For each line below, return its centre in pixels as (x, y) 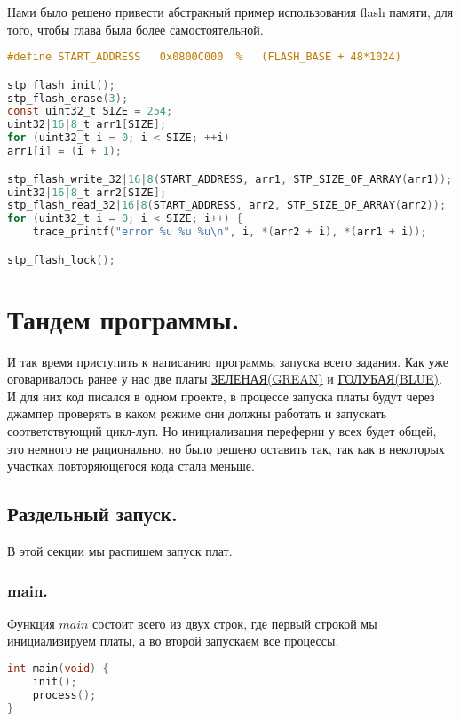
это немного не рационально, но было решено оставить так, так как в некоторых (226, 448)
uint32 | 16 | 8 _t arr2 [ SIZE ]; (87, 192)
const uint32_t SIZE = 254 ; (90, 111)
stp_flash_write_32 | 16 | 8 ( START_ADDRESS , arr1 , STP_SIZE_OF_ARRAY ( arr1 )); (230, 179)
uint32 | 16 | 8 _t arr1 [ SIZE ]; (87, 125)
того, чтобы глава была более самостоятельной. (135, 29)
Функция (31, 623)
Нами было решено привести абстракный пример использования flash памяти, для (230, 12)
